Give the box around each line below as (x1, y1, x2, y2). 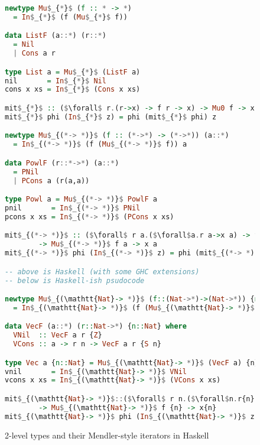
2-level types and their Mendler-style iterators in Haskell (5, 428, 209, 441)
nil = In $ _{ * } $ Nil (5, 76, 106, 85)
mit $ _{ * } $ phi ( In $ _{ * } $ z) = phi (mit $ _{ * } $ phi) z (5, 112, 217, 121)
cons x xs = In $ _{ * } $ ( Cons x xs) (5, 85, 141, 94)
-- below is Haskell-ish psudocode (5, 276, 145, 285)
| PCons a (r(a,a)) (13, 176, 90, 185)
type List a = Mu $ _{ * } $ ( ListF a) (5, 67, 141, 76)
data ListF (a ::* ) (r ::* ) (5, 31, 106, 40)
